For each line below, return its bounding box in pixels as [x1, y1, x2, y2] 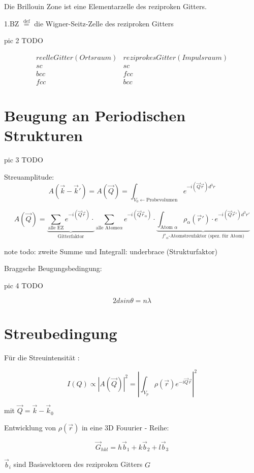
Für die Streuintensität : [4, 352, 80, 362]
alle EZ [48, 225, 64, 230]
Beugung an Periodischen [4, 105, 186, 126]
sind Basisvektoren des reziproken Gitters [13, 459, 143, 469]
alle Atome [96, 225, 120, 230]
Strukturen [4, 125, 83, 146]
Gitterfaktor [57, 233, 84, 239]
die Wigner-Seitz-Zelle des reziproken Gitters [34, 18, 174, 28]
